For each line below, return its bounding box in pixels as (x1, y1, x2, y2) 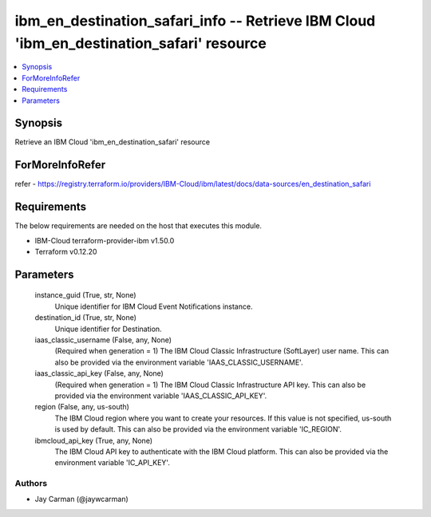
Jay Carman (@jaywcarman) (34, 495, 129, 504)
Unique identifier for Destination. (54, 324, 163, 333)
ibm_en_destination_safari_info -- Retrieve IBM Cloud (14, 12, 376, 30)
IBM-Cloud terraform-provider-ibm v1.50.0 (34, 235, 175, 245)
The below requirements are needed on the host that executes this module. (14, 221, 263, 231)
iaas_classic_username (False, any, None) (34, 335, 172, 345)
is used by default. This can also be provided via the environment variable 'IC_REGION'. (54, 424, 342, 434)
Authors (14, 478, 48, 489)
